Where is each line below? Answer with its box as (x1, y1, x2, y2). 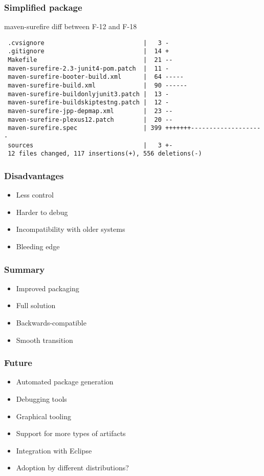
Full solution (16, 300, 56, 311)
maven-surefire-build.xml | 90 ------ (8, 82, 187, 90)
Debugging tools (16, 394, 67, 404)
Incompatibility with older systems (16, 224, 125, 234)
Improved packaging (16, 283, 79, 293)
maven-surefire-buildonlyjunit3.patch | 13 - (8, 90, 169, 98)
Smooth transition (16, 334, 73, 345)
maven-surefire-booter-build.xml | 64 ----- (8, 73, 184, 81)
